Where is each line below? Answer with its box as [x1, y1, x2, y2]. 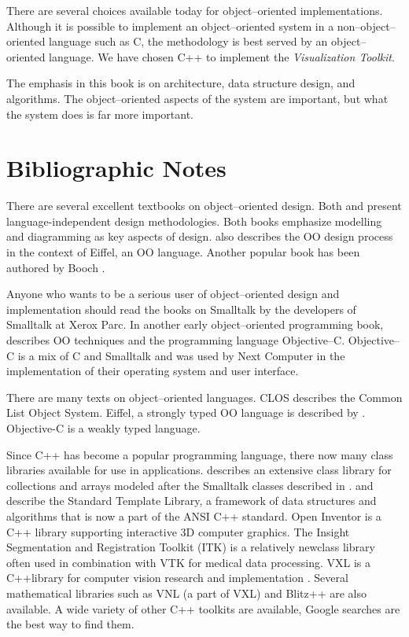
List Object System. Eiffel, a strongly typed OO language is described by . [6, 404, 366, 421]
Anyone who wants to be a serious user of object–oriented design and [6, 285, 340, 302]
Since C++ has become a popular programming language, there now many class [6, 446, 393, 462]
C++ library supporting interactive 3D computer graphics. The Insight [6, 523, 350, 539]
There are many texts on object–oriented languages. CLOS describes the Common [6, 388, 403, 405]
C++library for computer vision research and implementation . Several [6, 569, 348, 586]
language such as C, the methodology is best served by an [49, 33, 328, 50]
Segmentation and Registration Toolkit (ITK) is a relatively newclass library [6, 539, 375, 555]
